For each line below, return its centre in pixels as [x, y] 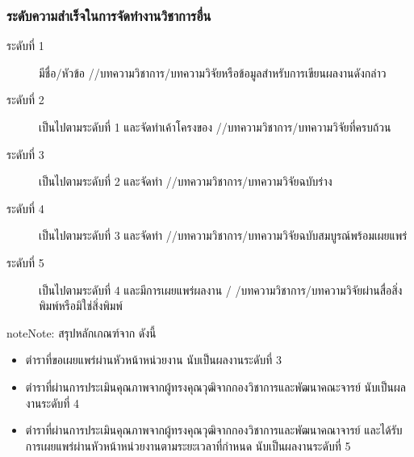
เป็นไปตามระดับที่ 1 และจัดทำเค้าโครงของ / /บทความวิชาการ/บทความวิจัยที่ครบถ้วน [215, 127]
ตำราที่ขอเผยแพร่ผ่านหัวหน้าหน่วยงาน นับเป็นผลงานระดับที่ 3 [153, 360]
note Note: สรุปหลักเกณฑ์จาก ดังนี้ [82, 332]
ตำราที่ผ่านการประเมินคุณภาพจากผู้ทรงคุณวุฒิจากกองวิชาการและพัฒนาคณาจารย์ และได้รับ [214, 430]
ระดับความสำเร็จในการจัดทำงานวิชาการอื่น [109, 15]
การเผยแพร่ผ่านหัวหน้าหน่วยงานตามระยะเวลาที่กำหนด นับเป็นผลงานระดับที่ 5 [188, 445]
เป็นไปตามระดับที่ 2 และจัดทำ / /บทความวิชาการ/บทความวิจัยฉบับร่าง [186, 181]
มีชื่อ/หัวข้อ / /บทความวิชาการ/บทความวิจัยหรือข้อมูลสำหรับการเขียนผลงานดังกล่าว [213, 72]
